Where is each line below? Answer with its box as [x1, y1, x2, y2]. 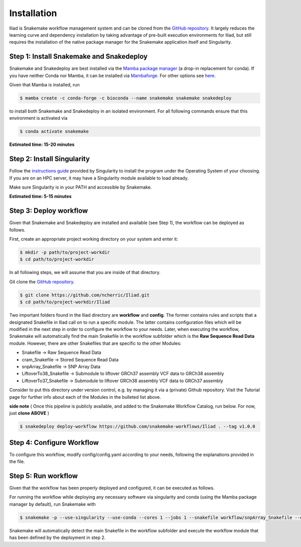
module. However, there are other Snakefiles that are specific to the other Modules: [9, 340, 182, 346]
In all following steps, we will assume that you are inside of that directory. [9, 269, 161, 276]
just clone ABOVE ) [9, 410, 50, 416]
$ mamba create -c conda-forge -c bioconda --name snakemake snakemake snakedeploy [20, 96, 232, 101]
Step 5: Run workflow [9, 472, 78, 480]
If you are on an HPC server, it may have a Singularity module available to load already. [9, 175, 189, 181]
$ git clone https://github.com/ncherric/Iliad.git [20, 292, 150, 298]
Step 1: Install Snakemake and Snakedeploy [9, 52, 148, 61]
